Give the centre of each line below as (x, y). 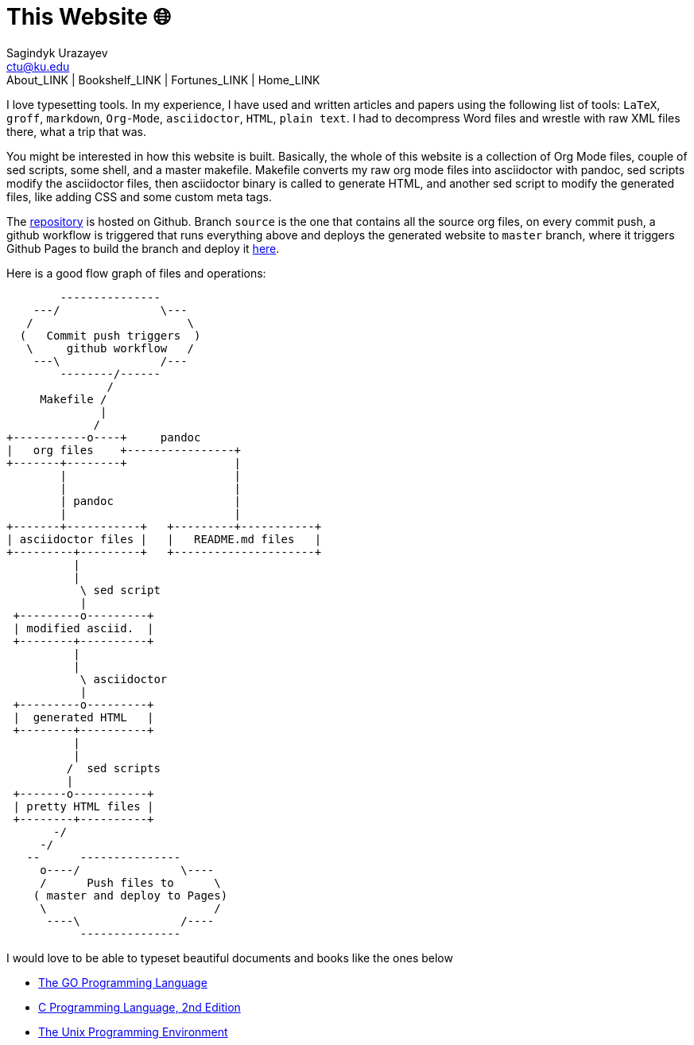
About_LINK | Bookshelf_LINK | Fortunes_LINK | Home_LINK (163, 80)
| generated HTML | (83, 717)
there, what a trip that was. (76, 131)
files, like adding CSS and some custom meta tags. (139, 196)
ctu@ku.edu (38, 66)
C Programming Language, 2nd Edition (140, 1007)
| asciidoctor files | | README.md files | (164, 539)
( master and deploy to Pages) (130, 895)
